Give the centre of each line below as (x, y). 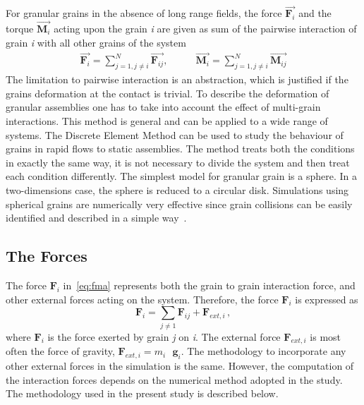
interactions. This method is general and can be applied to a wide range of (167, 121)
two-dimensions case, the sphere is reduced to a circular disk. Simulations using (177, 190)
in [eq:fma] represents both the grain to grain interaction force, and (209, 285)
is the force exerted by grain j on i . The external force (164, 336)
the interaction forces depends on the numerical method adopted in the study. (174, 379)
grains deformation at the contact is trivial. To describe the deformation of (168, 93)
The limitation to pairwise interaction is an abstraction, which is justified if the (177, 79)
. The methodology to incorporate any (263, 351)
